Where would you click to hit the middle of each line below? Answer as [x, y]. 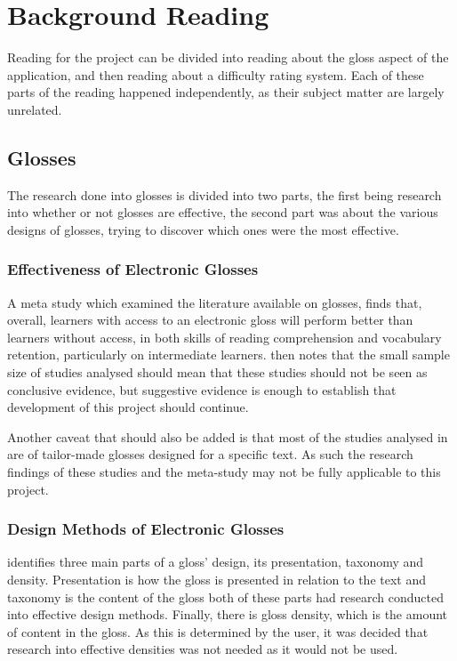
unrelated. [35, 109]
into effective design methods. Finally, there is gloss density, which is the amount [228, 614]
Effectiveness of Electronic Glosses [133, 269]
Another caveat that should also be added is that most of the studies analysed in [228, 436]
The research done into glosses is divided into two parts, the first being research [224, 194]
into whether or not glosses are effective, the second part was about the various [223, 212]
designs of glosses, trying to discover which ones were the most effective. [203, 229]
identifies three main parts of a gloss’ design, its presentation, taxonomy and [216, 562]
